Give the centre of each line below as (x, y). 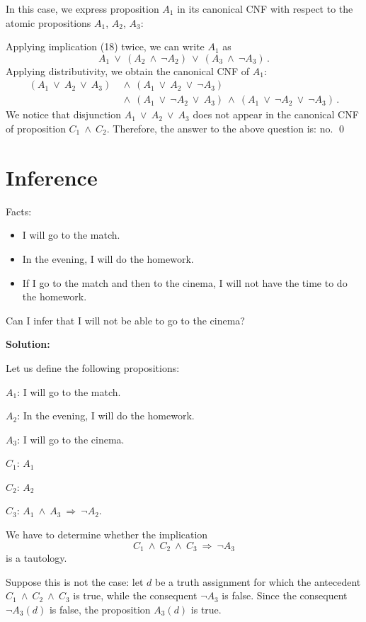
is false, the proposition (100, 609)
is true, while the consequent (135, 595)
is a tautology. (36, 558)
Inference (52, 177)
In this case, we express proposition (82, 9)
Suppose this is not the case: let (75, 581)
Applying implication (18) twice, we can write (105, 46)
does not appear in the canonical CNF (276, 114)
